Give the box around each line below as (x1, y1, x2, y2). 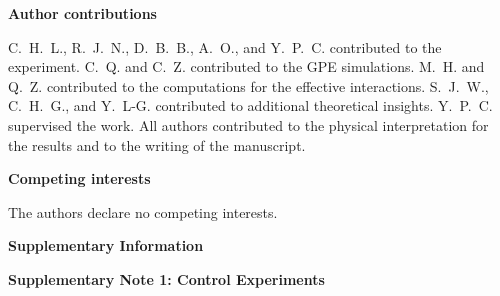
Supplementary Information (8, 235, 204, 256)
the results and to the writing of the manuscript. (8, 134, 306, 155)
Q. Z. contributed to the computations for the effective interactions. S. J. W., (8, 75, 489, 96)
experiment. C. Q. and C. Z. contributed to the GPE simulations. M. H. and (8, 56, 485, 77)
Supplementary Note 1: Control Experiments (8, 268, 325, 289)
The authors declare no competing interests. (8, 201, 278, 222)
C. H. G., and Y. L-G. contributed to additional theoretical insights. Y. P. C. (8, 95, 493, 116)
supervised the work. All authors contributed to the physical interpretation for (8, 114, 489, 135)
